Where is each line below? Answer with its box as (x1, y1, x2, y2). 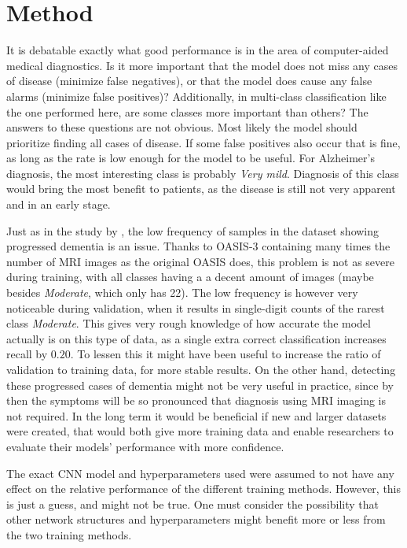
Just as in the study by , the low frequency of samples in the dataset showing (6, 222, 379, 239)
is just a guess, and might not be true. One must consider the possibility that (6, 495, 379, 512)
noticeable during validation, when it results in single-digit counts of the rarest (6, 299, 385, 316)
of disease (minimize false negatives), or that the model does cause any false (6, 72, 372, 89)
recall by (6, 346, 48, 362)
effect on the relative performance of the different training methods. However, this (6, 480, 401, 497)
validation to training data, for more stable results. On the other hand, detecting (6, 361, 396, 377)
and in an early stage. (6, 196, 111, 213)
